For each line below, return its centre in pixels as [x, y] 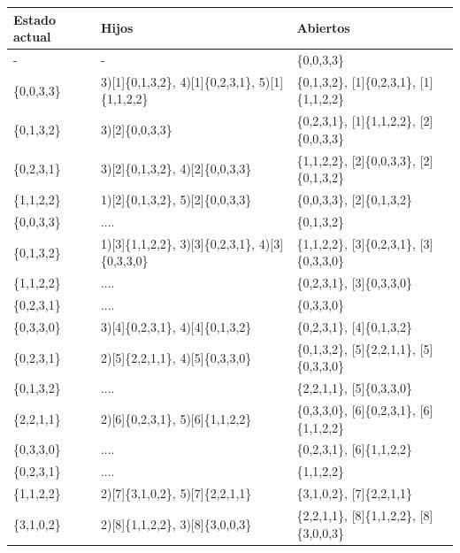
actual [32, 37]
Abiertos [323, 28]
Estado [35, 19]
